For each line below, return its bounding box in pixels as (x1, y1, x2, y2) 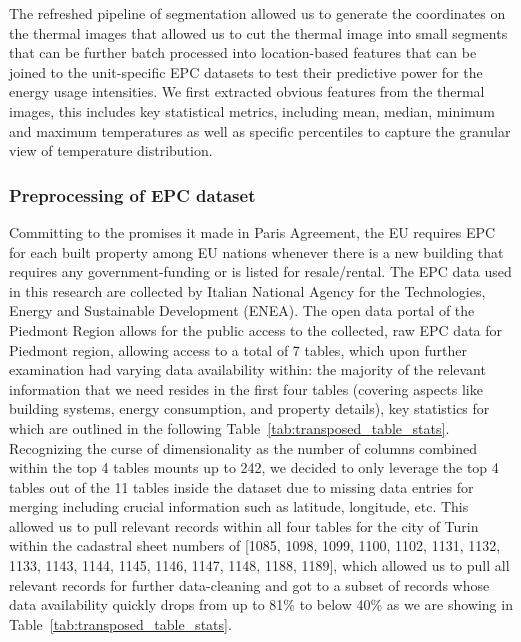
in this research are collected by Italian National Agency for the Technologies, (9, 280, 486, 301)
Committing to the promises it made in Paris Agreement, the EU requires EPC (9, 221, 496, 242)
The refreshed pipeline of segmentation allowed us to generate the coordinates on (9, 3, 506, 23)
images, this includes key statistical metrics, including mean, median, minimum (9, 100, 495, 121)
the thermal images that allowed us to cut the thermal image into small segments (9, 22, 508, 43)
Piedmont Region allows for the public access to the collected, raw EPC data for (9, 319, 503, 340)
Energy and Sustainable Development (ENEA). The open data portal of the (9, 300, 475, 321)
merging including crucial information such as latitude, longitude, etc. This (9, 496, 469, 517)
